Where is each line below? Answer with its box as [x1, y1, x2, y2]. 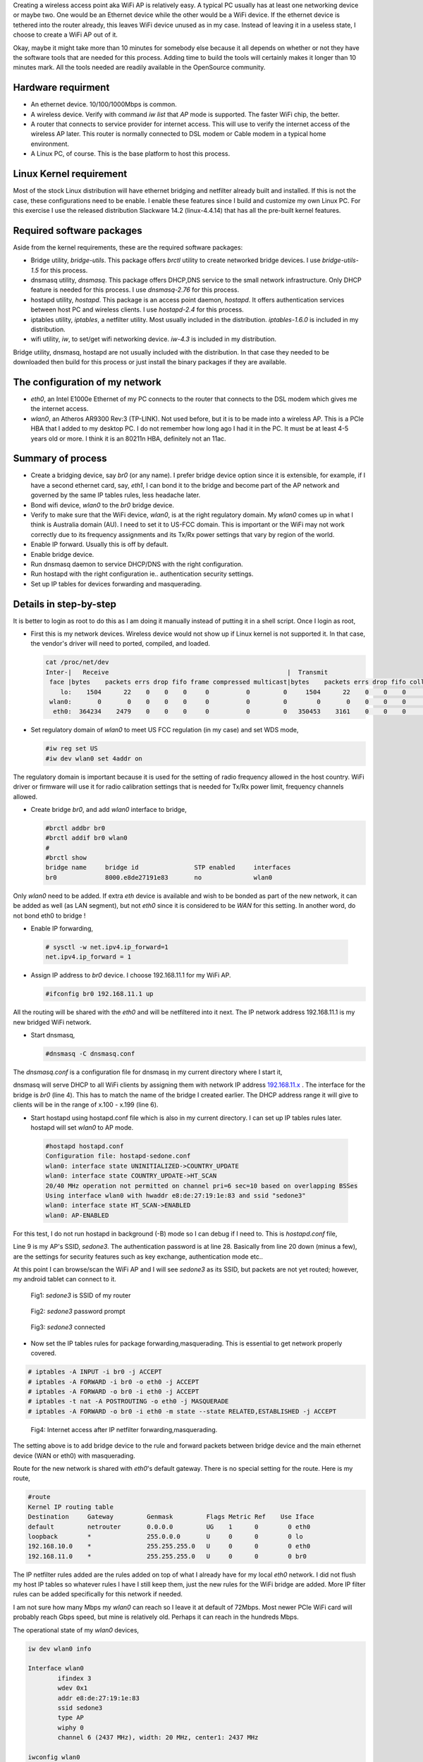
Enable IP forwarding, [30, 924, 94, 932]
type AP [57, 1713, 85, 1722]
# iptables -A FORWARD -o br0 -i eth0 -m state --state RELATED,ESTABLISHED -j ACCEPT [27, 1407, 337, 1415]
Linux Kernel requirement [13, 168, 128, 180]
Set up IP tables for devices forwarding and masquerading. [30, 579, 202, 588]
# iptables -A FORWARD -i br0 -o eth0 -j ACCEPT [27, 1378, 200, 1386]
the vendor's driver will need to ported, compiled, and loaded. [30, 639, 211, 648]
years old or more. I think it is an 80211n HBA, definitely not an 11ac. [30, 434, 226, 443]
